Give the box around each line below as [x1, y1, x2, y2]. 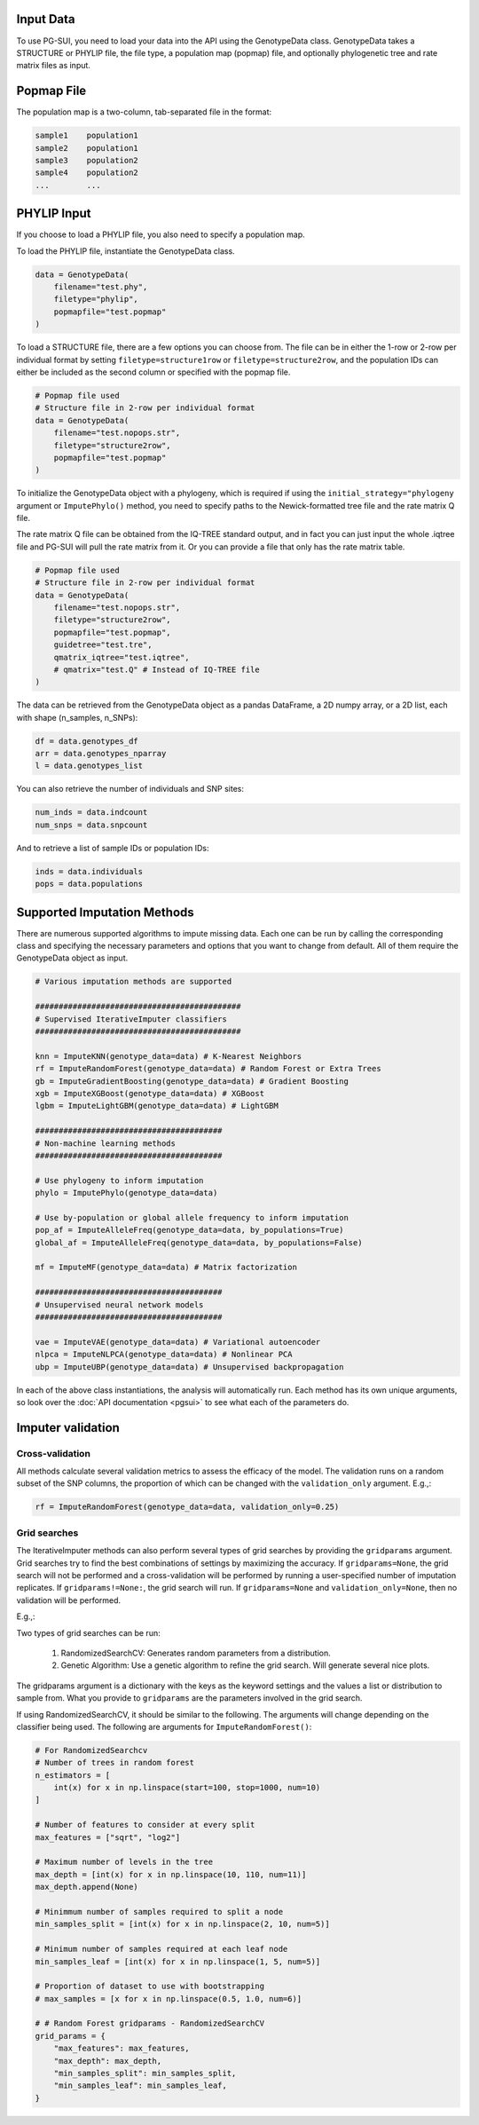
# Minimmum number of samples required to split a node [35, 1907, 284, 1916]
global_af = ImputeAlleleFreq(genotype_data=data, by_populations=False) [35, 1237, 363, 1247]
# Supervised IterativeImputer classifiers [35, 1014, 228, 1024]
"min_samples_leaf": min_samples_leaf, [53, 2081, 228, 2090]
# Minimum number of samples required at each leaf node [35, 1944, 288, 1955]
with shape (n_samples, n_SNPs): [16, 712, 138, 723]
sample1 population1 [35, 130, 139, 141]
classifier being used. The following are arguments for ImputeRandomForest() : [16, 1721, 312, 1732]
